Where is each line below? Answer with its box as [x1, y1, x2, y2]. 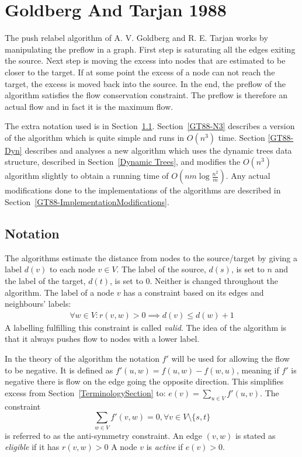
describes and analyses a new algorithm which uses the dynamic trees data [25, 144, 292, 156]
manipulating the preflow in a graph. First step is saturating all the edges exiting [5, 43, 296, 55]
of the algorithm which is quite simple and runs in [5, 131, 185, 143]
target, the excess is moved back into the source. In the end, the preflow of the [5, 77, 286, 89]
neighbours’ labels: [5, 297, 71, 310]
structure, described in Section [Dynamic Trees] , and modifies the [5, 155, 241, 168]
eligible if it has [5, 441, 60, 453]
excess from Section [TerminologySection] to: [5, 386, 166, 399]
